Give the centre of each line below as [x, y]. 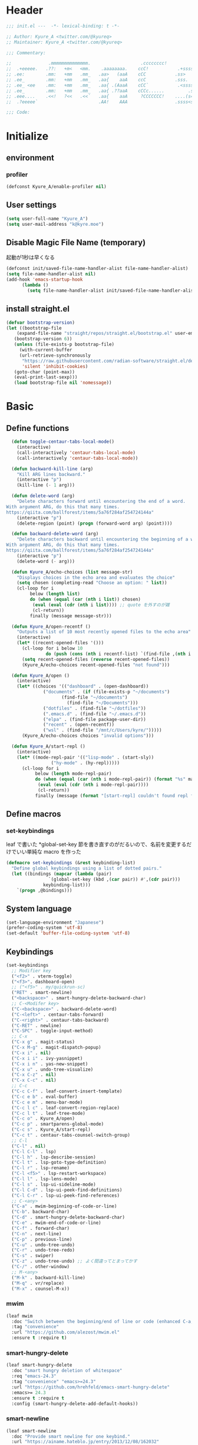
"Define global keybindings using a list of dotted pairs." [87, 868]
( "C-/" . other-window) [40, 1267]
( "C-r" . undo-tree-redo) [43, 1250]
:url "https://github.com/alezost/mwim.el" [65, 1332]
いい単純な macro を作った [49, 852]
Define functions [38, 428]
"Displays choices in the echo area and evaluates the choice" [96, 577]
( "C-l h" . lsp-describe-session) [54, 1157]
